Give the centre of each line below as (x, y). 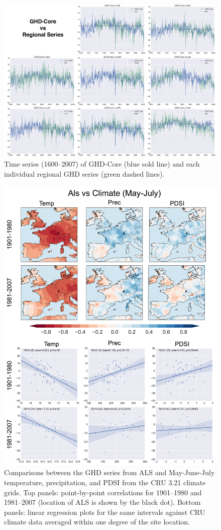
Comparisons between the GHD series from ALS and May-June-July (109, 472)
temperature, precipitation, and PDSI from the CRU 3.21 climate (105, 482)
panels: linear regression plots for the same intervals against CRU (105, 512)
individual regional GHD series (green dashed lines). (84, 173)
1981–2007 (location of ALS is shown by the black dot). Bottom (102, 502)
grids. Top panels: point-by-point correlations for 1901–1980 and (103, 492)
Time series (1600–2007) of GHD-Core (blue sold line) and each (102, 164)
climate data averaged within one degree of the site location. (97, 522)
